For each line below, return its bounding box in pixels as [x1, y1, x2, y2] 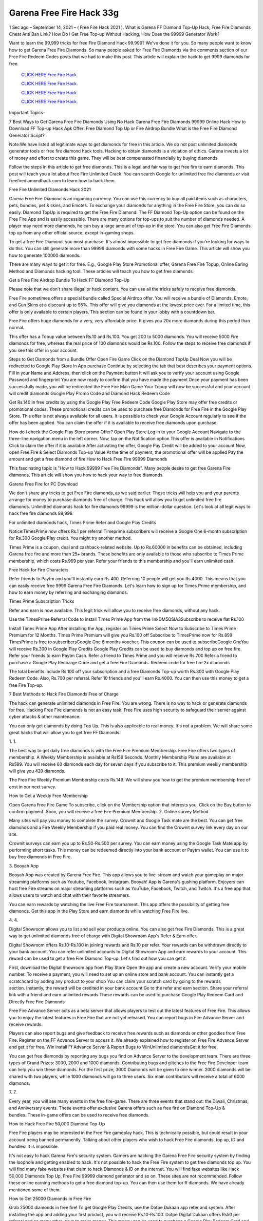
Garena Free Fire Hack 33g [9, 7, 119, 18]
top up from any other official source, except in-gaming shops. [9, 230, 135, 235]
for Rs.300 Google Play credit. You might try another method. [9, 535, 132, 541]
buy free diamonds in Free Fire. [9, 854, 72, 860]
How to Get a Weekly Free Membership [9, 793, 88, 799]
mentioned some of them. [9, 1187, 61, 1193]
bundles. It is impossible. [9, 1143, 59, 1150]
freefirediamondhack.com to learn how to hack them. [9, 177, 116, 183]
